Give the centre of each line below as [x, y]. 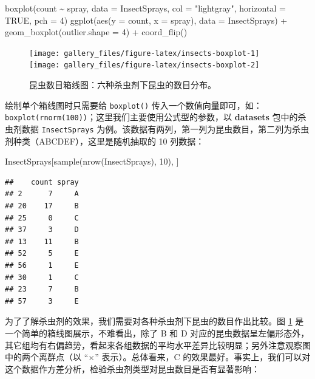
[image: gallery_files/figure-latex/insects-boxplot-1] [144, 53]
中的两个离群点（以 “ [47, 357]
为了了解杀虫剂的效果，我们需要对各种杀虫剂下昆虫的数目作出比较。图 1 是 [154, 321]
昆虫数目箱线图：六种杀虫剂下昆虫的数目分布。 [123, 85]
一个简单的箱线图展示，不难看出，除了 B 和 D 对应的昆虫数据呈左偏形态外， [157, 333]
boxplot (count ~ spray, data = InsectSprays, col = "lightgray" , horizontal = [145, 8]
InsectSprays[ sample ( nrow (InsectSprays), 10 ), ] [92, 161]
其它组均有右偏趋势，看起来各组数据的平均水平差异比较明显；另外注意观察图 [158, 345]
